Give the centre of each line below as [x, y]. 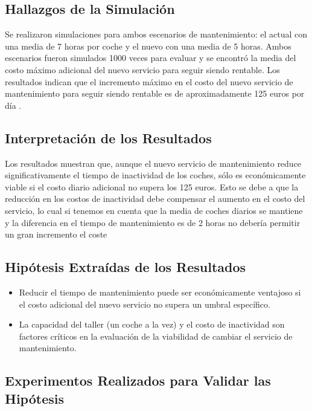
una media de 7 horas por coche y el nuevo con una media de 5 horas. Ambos [148, 46]
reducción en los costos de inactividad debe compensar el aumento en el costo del [155, 199]
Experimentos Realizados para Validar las [138, 380]
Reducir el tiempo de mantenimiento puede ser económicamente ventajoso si [160, 292]
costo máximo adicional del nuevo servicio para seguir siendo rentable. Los [142, 69]
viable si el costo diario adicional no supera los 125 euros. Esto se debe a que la [152, 186]
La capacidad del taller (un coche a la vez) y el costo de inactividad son [152, 324]
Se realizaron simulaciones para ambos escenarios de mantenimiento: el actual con [156, 34]
